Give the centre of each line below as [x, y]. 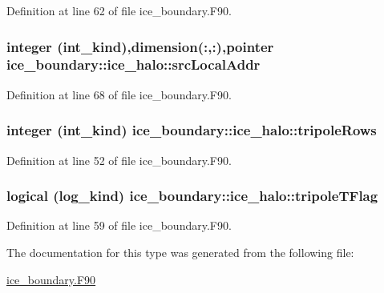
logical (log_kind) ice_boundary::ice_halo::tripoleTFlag [192, 196]
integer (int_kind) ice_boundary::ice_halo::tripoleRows [192, 130]
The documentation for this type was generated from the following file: [180, 252]
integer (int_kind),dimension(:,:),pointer [140, 46]
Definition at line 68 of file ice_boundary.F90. [119, 94]
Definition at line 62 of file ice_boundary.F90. [119, 10]
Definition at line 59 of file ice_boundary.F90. [119, 225]
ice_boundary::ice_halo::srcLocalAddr [133, 64]
